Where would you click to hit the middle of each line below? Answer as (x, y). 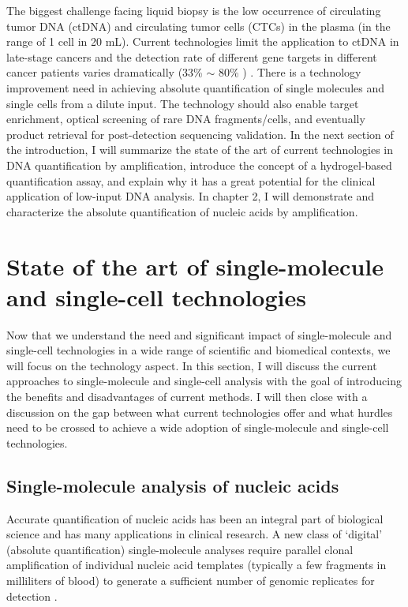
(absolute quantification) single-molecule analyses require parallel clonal (180, 549)
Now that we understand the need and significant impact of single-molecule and (199, 334)
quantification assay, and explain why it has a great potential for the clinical (191, 180)
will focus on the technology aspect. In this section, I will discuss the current (192, 365)
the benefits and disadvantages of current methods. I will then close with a (187, 396)
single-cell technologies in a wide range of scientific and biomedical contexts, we (198, 350)
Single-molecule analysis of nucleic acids (173, 485)
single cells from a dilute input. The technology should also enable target (183, 103)
